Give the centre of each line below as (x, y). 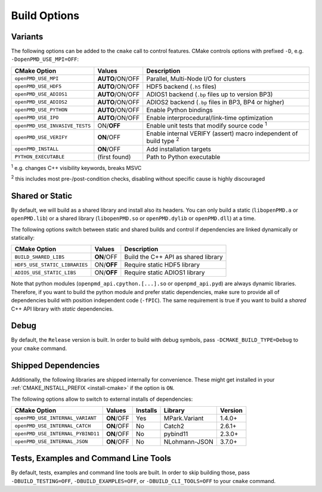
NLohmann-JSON (189, 441)
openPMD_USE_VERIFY (41, 137)
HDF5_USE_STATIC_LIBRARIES (51, 264)
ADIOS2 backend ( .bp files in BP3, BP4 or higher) (215, 102)
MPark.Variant (184, 418)
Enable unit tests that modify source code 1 (207, 125)
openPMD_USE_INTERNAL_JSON (51, 442)
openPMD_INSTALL (37, 149)
